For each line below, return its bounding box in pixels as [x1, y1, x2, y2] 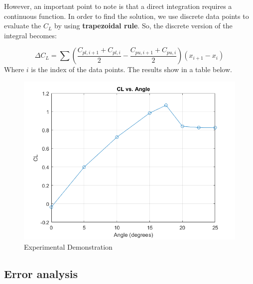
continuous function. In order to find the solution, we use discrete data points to [4, 10, 249, 21]
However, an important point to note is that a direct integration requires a [4, 1, 232, 11]
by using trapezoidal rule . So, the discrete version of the [54, 20, 233, 31]
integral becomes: [4, 30, 57, 40]
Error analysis [4, 266, 78, 281]
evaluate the [4, 20, 41, 31]
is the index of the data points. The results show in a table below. [31, 64, 232, 75]
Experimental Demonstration [24, 241, 113, 252]
